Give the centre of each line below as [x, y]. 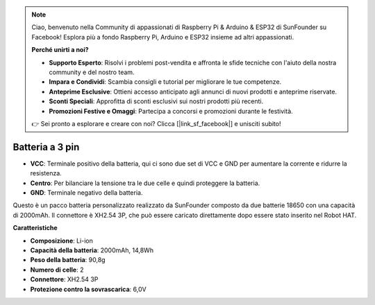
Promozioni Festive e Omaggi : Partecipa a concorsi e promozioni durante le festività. [171, 111]
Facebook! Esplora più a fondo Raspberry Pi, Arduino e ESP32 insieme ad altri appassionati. [163, 37]
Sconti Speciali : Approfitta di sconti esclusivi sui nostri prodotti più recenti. [156, 101]
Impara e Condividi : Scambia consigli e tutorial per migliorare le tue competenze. [165, 82]
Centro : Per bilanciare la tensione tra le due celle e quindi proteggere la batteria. [145, 183]
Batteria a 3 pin [46, 147]
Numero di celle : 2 [57, 270]
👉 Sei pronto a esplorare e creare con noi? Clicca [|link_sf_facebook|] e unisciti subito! [156, 123]
